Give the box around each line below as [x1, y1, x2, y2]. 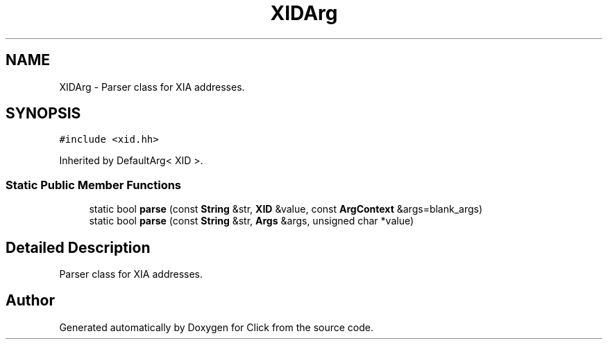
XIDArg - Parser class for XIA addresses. [59, 80, 245, 93]
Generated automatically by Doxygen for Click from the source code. [59, 321, 374, 333]
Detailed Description [6, 238, 151, 256]
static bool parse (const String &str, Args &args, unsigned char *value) [89, 215, 414, 227]
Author [6, 292, 55, 310]
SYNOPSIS [6, 105, 81, 123]
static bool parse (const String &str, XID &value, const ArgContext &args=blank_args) [89, 203, 483, 215]
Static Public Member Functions [6, 177, 182, 192]
